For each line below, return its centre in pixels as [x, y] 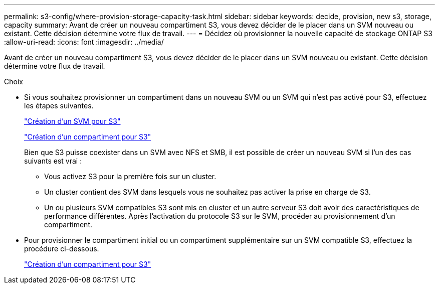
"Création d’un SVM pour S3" [72, 121]
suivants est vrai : [53, 161]
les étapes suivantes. [59, 106]
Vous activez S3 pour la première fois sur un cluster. [130, 176]
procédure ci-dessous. [62, 249]
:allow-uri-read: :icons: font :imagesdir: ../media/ [84, 42]
